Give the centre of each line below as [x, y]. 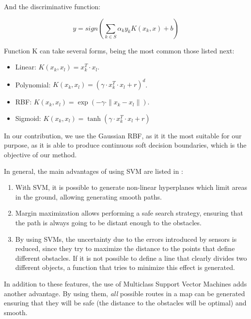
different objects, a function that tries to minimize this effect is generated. [125, 267]
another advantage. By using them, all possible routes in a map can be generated [125, 293]
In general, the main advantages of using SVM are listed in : [94, 171]
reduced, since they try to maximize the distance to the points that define [125, 248]
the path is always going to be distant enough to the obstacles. [108, 223]
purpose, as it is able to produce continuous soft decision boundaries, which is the [125, 145]
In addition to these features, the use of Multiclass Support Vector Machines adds [125, 284]
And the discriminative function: [52, 6]
